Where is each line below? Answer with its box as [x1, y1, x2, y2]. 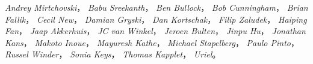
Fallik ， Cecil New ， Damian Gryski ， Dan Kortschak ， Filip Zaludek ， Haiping [5, 13, 307, 25]
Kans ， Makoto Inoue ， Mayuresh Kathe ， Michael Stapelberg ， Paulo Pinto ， [5, 36, 299, 48]
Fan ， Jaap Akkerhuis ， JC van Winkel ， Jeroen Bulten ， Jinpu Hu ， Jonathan [5, 25, 306, 37]
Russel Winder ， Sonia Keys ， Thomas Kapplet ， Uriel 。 [5, 48, 221, 60]
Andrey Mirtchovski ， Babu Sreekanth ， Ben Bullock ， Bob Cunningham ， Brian [5, 1, 308, 13]
